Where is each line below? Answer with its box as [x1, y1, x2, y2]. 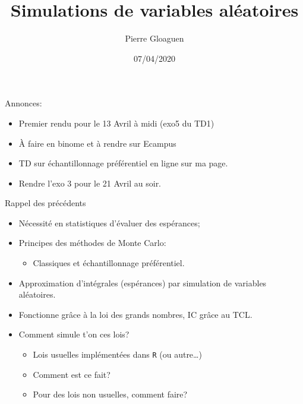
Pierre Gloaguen [125, 32, 184, 45]
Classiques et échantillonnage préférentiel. [33, 257, 185, 269]
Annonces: [5, 97, 42, 109]
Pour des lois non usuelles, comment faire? [33, 388, 188, 400]
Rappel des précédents [5, 197, 86, 209]
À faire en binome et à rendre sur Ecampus [18, 137, 176, 149]
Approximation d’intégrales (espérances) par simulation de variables [18, 276, 267, 289]
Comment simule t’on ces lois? [18, 328, 130, 340]
